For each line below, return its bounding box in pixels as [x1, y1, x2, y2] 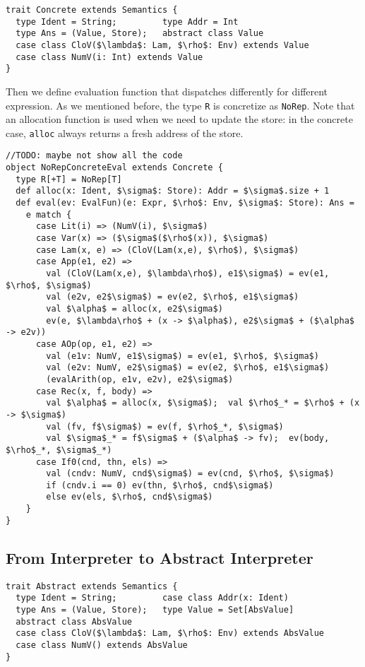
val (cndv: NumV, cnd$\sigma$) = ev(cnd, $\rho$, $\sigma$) [46, 468, 335, 479]
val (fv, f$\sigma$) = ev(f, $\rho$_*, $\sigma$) [46, 421, 284, 432]
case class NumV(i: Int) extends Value [16, 52, 203, 62]
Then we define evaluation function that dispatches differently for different [6, 83, 328, 98]
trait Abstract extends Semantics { [6, 581, 178, 591]
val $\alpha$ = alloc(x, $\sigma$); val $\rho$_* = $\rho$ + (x [46, 398, 360, 408]
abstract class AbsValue [16, 616, 132, 627]
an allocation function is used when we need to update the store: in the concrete [6, 112, 353, 126]
